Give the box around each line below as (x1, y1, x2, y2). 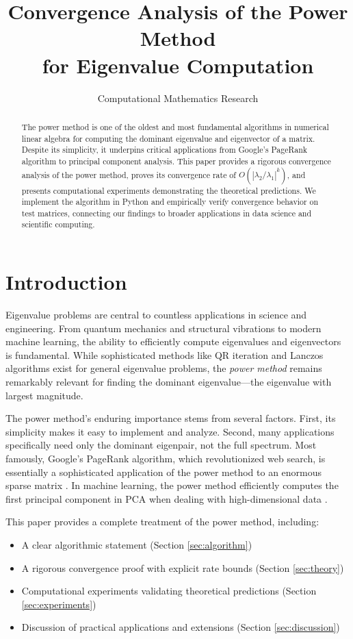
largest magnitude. (5, 388, 83, 402)
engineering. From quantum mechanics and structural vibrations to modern (5, 321, 322, 335)
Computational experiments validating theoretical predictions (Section (21, 584, 317, 598)
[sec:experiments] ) (21, 597, 96, 611)
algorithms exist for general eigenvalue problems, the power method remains (5, 361, 322, 375)
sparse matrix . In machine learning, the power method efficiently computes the (5, 478, 339, 492)
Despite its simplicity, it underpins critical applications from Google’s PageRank (21, 144, 308, 155)
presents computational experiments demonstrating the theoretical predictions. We (21, 184, 316, 196)
